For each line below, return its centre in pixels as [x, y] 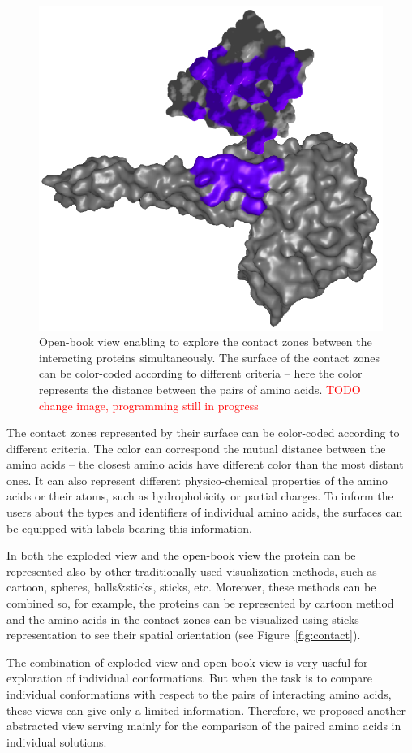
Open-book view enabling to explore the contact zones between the [206, 342]
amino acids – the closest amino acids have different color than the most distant [205, 464]
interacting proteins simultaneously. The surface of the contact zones [210, 357]
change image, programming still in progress [149, 405]
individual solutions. [57, 741]
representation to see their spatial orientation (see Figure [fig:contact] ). [184, 635]
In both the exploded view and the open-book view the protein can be [181, 555]
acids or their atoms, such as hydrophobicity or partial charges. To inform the [200, 496]
